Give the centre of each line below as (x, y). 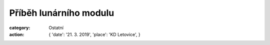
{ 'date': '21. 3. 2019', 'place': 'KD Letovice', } (95, 34)
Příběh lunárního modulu (62, 13)
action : (17, 34)
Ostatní (56, 28)
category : (20, 28)
